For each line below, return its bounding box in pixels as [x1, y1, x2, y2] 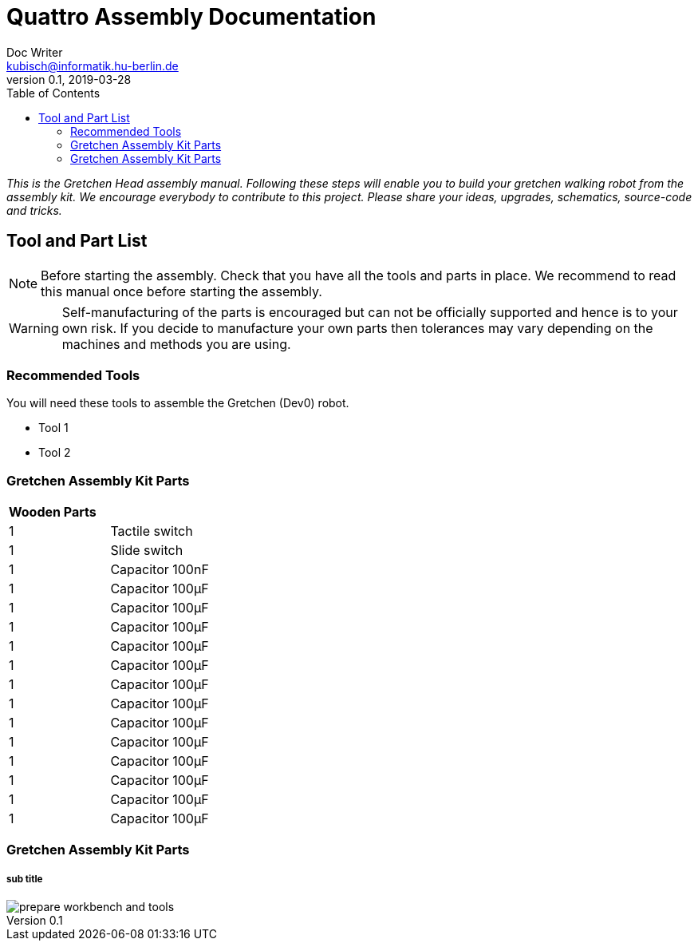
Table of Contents [6, 85, 101, 100]
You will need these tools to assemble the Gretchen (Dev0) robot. [6, 396, 349, 410]
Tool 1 [38, 421, 69, 435]
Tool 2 [38, 446, 71, 460]
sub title [6, 873, 43, 885]
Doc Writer [6, 45, 63, 59]
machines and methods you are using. [61, 335, 291, 352]
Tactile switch [110, 523, 193, 540]
